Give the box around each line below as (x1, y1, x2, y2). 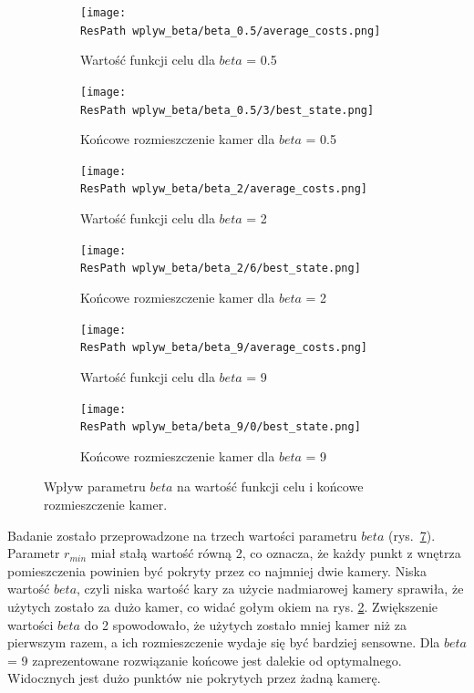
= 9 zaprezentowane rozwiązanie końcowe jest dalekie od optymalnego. (7, 650, 402, 669)
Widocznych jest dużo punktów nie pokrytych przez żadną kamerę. (7, 668, 381, 688)
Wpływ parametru (44, 477, 146, 496)
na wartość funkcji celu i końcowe (177, 477, 364, 496)
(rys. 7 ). (387, 525, 436, 544)
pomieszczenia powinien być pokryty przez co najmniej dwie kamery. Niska (7, 561, 427, 580)
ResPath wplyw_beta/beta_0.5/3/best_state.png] (80, 103, 375, 117)
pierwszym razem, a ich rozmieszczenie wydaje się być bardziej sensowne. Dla (7, 633, 440, 652)
